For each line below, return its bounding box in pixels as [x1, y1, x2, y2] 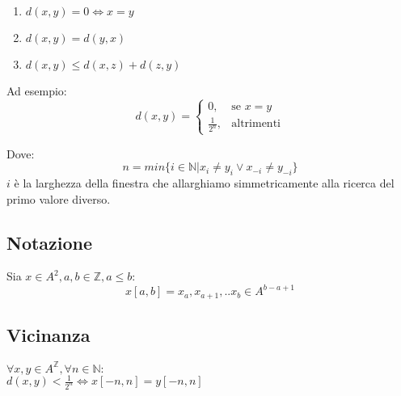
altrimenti [231, 118, 281, 130]
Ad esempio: [6, 82, 67, 99]
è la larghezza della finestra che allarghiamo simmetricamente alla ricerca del [14, 174, 395, 191]
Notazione [6, 230, 93, 255]
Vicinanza [6, 322, 91, 348]
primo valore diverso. [6, 190, 111, 207]
